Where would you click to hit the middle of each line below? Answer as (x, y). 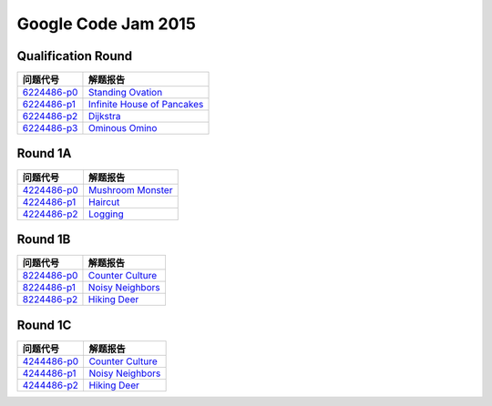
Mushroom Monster (130, 189)
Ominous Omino (123, 128)
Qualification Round (75, 56)
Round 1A (44, 153)
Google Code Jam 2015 (106, 24)
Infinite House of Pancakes (146, 105)
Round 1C (44, 325)
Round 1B (44, 239)
